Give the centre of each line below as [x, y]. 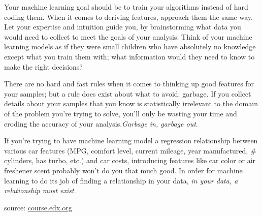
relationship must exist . [40, 190]
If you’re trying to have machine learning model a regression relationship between [131, 141]
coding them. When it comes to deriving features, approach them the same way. [128, 17]
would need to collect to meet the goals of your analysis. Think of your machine [128, 36]
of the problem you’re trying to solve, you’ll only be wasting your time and [121, 113]
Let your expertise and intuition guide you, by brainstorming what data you [123, 27]
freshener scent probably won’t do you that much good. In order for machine [123, 170]
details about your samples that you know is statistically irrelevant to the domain [131, 103]
